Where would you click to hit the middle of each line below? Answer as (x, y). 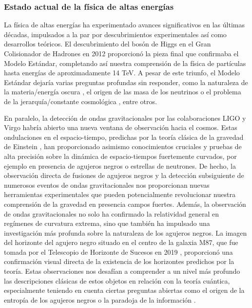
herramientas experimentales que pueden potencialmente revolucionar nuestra (120, 194)
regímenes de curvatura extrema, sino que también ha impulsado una (107, 223)
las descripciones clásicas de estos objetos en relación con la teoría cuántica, (117, 280)
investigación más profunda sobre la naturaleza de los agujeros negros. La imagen (126, 232)
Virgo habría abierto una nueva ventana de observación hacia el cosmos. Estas (121, 127)
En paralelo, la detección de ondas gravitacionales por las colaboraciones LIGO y (125, 118)
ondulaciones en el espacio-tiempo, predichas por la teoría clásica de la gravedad (124, 137)
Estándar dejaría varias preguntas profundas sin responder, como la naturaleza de (126, 82)
